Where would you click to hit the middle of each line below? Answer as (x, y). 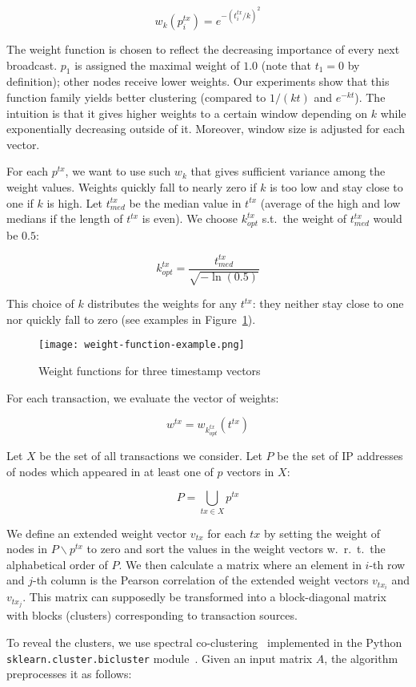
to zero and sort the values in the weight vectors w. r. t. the (236, 549)
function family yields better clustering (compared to (136, 97)
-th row (387, 564)
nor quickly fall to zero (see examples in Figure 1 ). (131, 319)
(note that (286, 65)
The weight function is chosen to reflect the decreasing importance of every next (203, 49)
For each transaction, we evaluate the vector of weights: (143, 397)
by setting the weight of (322, 533)
